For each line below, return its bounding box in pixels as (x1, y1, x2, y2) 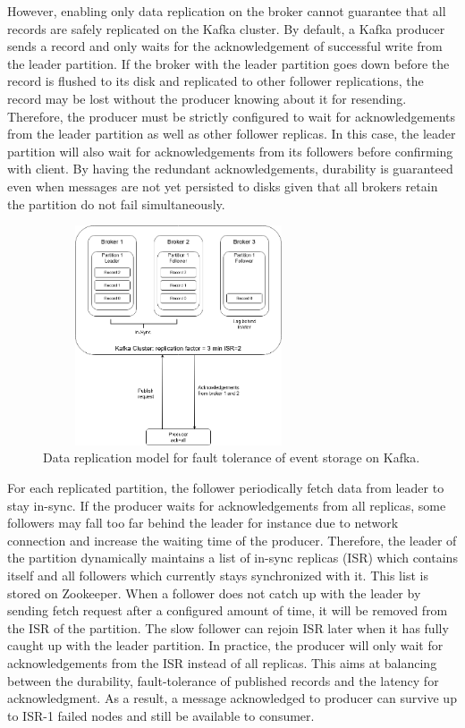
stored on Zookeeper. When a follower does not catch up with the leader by (7, 583, 421, 602)
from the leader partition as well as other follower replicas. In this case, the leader (7, 124, 456, 143)
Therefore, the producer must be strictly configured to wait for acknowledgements (7, 106, 455, 125)
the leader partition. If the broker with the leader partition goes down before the (7, 54, 450, 72)
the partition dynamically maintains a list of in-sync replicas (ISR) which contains (7, 548, 458, 567)
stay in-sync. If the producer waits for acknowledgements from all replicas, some (7, 495, 446, 514)
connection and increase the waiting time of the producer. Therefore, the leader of (7, 530, 457, 549)
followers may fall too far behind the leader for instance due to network (7, 513, 399, 532)
